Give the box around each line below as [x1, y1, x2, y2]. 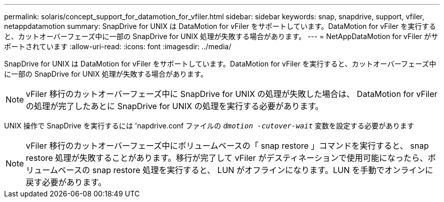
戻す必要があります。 [26, 177, 106, 187]
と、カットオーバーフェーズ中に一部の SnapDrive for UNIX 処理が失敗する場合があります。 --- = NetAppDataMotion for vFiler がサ [4, 32, 438, 41]
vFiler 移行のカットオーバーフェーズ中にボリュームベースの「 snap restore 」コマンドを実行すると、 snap [26, 141, 429, 151]
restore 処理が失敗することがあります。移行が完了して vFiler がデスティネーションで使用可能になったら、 [26, 153, 428, 163]
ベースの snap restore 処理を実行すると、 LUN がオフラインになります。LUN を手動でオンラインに [58, 165, 433, 175]
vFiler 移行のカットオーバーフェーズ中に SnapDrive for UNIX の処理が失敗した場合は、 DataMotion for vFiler [26, 89, 437, 99]
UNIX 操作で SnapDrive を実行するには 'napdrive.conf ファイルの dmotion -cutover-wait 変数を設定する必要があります [4, 121, 415, 130]
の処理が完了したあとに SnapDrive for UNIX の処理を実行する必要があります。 [26, 101, 323, 111]
